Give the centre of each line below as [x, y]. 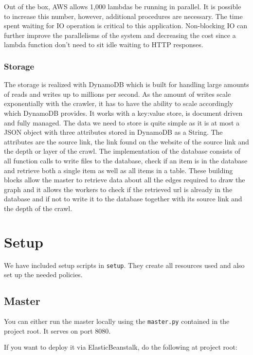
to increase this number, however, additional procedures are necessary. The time [123, 16]
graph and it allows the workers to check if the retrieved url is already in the [118, 189]
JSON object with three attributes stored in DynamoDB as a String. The [113, 132]
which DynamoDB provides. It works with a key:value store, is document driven [123, 113]
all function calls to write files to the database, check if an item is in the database [126, 160]
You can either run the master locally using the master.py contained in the [117, 321]
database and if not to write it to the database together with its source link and [123, 199]
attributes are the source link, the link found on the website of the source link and [126, 141]
